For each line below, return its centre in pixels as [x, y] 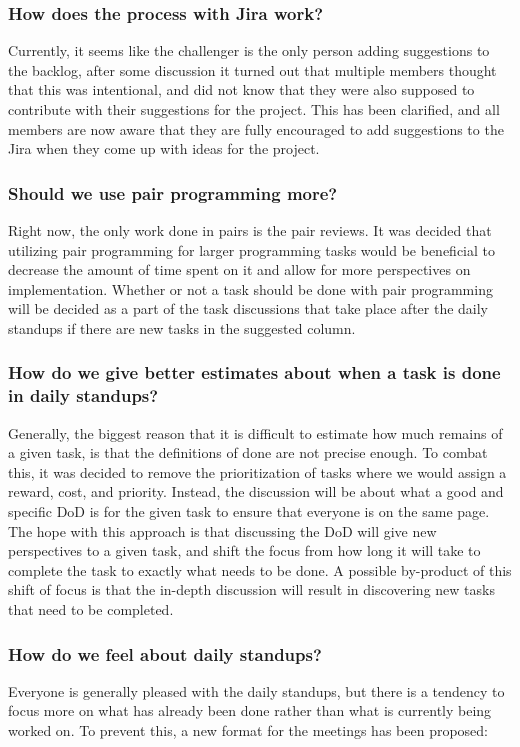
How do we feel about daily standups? [165, 653]
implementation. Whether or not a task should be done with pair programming [250, 288]
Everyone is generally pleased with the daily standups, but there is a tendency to [256, 690]
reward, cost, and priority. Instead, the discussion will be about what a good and [256, 491]
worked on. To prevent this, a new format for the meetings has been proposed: [248, 730]
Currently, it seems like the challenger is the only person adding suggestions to [249, 50]
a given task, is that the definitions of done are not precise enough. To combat [248, 452]
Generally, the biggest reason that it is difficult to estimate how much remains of [255, 432]
